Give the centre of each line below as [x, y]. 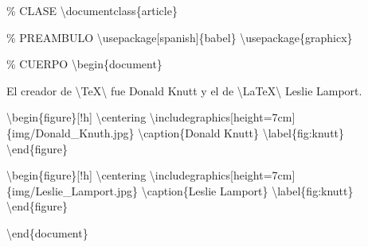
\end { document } [47, 232]
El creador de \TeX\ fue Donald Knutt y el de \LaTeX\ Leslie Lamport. [184, 90]
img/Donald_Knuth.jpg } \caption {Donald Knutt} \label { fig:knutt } [178, 132]
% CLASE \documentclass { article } [92, 10]
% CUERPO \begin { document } [84, 64]
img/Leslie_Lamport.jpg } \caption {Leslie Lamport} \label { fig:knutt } [183, 190]
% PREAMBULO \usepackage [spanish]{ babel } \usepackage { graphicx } [180, 37]
